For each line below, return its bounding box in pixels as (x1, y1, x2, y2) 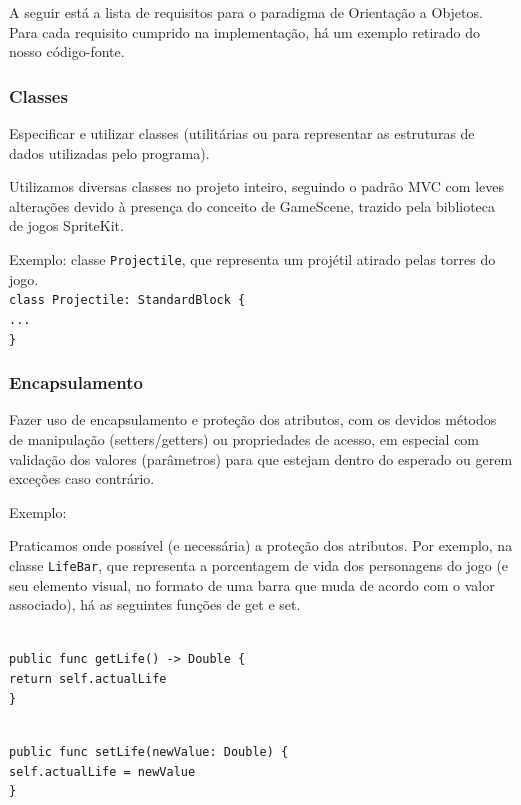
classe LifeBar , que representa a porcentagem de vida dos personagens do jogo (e (9, 554, 509, 575)
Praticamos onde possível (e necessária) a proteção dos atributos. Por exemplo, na (9, 535, 513, 556)
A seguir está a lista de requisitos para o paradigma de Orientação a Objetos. (9, 2, 483, 22)
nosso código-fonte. (9, 41, 125, 62)
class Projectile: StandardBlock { (9, 293, 246, 308)
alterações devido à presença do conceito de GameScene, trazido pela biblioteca (9, 195, 496, 216)
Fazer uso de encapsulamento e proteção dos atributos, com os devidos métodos (9, 409, 497, 430)
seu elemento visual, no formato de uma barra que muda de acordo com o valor (9, 574, 495, 595)
